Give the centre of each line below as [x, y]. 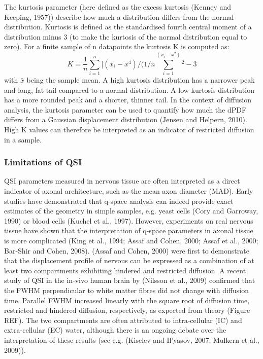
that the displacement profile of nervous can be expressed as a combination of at [129, 260]
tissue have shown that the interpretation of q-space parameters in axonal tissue [129, 230]
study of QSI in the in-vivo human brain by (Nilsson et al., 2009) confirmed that [130, 280]
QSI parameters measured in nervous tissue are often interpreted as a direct [122, 181]
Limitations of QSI [43, 162]
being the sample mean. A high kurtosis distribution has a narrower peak [141, 80]
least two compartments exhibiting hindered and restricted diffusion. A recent [125, 270]
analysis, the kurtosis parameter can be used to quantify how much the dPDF [125, 109]
